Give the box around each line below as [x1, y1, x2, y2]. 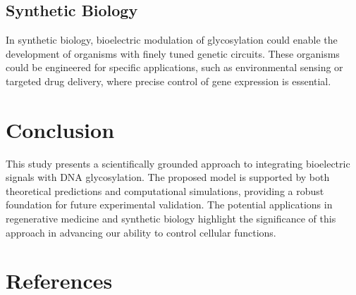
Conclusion [6, 115, 115, 144]
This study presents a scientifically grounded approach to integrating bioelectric [6, 156, 350, 170]
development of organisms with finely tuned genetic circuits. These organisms [6, 46, 340, 61]
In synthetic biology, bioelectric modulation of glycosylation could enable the [6, 32, 338, 47]
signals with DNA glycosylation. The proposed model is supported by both [6, 170, 330, 184]
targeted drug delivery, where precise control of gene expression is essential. [6, 73, 331, 88]
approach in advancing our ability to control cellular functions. [6, 225, 276, 239]
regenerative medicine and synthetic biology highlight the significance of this [6, 211, 336, 226]
